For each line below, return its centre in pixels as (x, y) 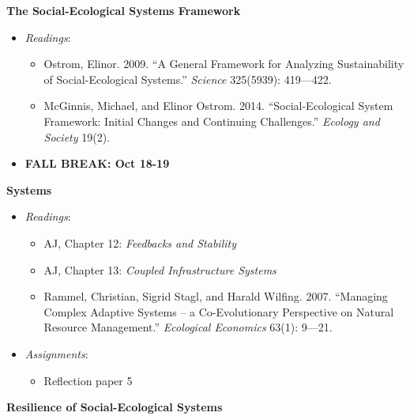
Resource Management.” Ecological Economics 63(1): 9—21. (188, 327)
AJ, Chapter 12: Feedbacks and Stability (140, 242)
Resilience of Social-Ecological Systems (115, 407)
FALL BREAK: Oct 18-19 (97, 163)
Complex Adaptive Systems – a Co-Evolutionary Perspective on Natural (219, 311)
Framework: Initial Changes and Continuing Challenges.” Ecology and (212, 121)
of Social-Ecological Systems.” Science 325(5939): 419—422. (188, 79)
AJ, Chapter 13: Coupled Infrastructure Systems (160, 269)
